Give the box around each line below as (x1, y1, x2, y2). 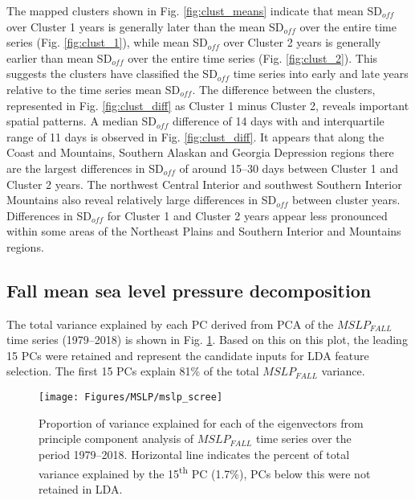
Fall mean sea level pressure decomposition (6, 277, 372, 302)
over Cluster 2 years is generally (223, 34, 381, 51)
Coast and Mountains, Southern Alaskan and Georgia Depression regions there (6, 144, 394, 161)
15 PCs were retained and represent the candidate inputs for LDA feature (6, 346, 369, 363)
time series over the (255, 430, 352, 447)
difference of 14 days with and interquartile (172, 113, 384, 129)
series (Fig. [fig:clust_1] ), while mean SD (6, 34, 208, 51)
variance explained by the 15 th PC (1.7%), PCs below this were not (39, 462, 371, 482)
